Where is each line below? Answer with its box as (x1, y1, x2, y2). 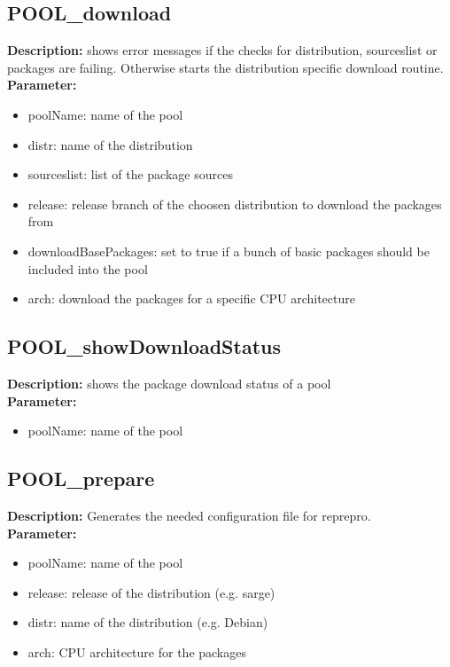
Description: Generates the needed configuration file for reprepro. (7, 506, 371, 524)
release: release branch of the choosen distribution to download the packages (27, 194, 442, 213)
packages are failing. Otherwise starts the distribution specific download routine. (7, 58, 444, 76)
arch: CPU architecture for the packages (27, 642, 246, 661)
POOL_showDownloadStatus (7, 333, 281, 360)
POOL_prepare (7, 465, 155, 492)
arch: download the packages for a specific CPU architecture (27, 289, 355, 308)
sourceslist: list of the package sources (27, 165, 233, 184)
